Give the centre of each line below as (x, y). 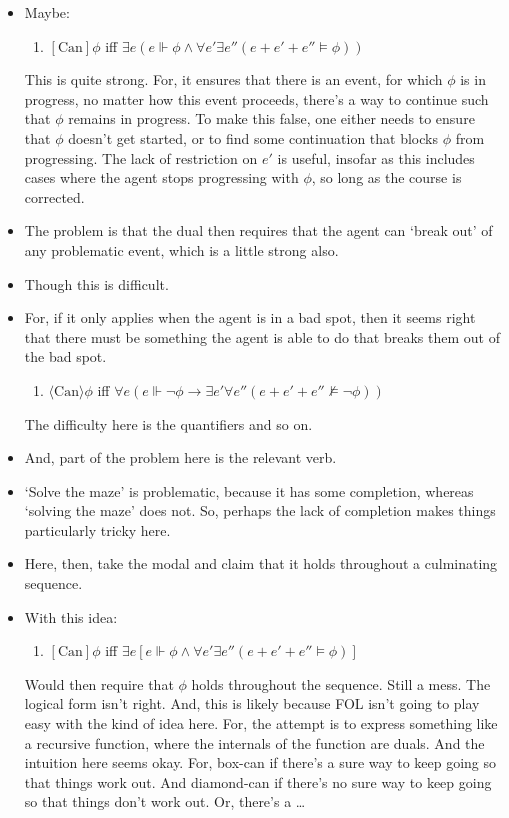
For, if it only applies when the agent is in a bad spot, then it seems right (250, 317)
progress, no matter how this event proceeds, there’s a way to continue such (256, 98)
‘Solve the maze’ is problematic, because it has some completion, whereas (249, 490)
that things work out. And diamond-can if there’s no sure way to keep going (258, 781)
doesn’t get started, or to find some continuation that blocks (253, 137)
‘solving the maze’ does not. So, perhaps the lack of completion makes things (260, 510)
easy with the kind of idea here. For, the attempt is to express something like (261, 723)
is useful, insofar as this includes (376, 157)
